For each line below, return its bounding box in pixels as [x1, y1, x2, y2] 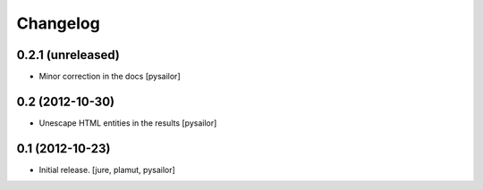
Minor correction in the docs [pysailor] [38, 71, 181, 82]
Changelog [16, 13, 100, 33]
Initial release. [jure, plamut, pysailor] [38, 164, 176, 175]
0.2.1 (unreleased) [16, 47, 120, 62]
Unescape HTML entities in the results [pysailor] [38, 117, 217, 128]
